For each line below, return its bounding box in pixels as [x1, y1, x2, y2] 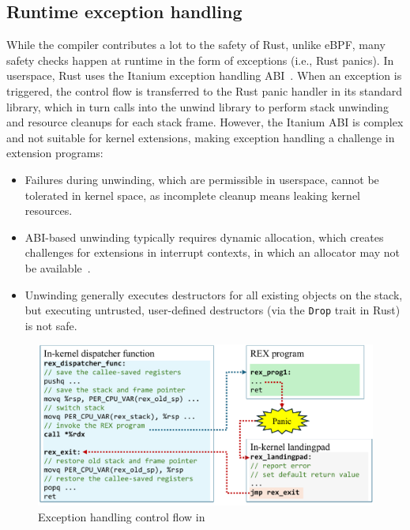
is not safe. [24, 317, 77, 333]
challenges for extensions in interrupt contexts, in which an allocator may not [24, 244, 400, 261]
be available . [24, 259, 91, 276]
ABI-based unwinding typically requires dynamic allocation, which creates [24, 228, 384, 245]
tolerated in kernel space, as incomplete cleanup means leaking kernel [24, 186, 360, 203]
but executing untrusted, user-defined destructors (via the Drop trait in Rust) [24, 302, 401, 318]
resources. [24, 202, 73, 219]
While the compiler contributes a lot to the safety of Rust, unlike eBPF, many [6, 36, 386, 53]
